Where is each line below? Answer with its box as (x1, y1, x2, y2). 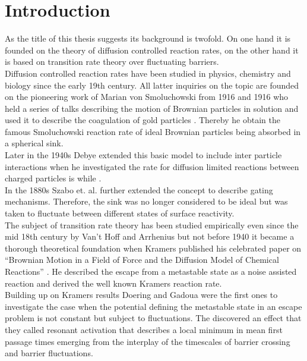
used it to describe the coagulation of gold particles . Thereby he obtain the (5, 114, 280, 126)
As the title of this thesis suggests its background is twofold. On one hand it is (5, 32, 291, 45)
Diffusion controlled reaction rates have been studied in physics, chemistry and (5, 67, 291, 79)
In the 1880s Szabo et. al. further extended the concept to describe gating (5, 183, 273, 196)
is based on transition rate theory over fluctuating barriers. (5, 55, 219, 68)
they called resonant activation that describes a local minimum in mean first (5, 323, 283, 335)
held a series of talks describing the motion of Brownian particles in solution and (5, 102, 299, 114)
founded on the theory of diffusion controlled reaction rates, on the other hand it (5, 43, 299, 56)
